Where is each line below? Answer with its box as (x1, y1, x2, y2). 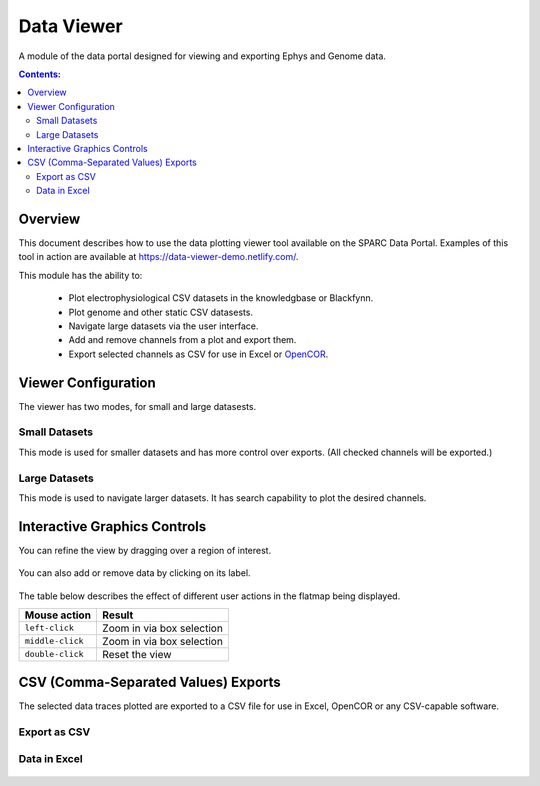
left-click (24, 623, 75, 634)
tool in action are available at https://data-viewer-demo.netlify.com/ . (18, 251, 299, 263)
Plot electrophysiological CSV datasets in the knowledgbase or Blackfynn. (68, 292, 374, 304)
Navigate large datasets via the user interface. (68, 320, 259, 332)
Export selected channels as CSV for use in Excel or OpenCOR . (68, 348, 329, 360)
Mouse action (24, 608, 92, 622)
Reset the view (101, 647, 172, 661)
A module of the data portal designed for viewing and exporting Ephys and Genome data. (18, 50, 387, 62)
